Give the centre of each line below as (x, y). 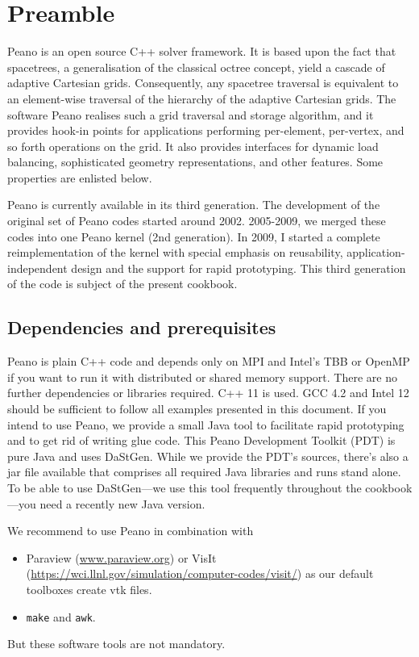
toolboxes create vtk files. (89, 589)
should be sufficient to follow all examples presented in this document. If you (197, 409)
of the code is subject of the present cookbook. (122, 284)
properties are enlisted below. (80, 177)
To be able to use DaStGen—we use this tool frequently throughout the (185, 487)
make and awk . (61, 616)
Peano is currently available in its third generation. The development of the (194, 205)
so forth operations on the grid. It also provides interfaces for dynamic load (193, 146)
